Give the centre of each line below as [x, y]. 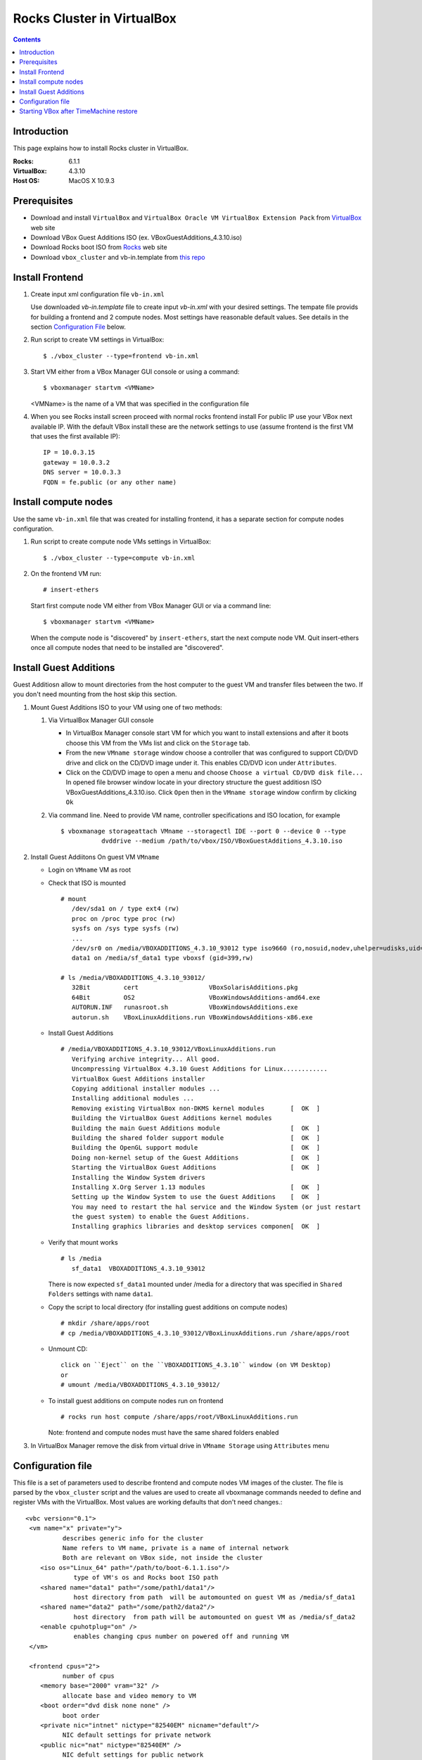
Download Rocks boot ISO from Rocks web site [99, 247]
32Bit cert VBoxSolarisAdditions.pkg [185, 988]
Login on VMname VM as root [90, 870]
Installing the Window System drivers [138, 1177]
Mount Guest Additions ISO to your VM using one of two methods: [127, 707]
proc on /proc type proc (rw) [123, 918]
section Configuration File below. [78, 327]
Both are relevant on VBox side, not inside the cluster [162, 1558]
